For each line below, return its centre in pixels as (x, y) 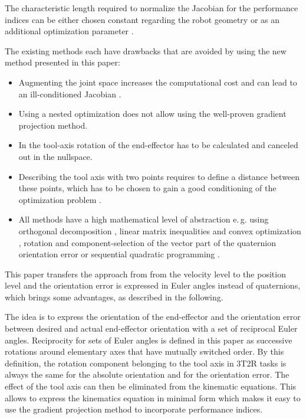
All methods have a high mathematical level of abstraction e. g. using (144, 219)
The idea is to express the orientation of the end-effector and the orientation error (153, 317)
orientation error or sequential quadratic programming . (119, 254)
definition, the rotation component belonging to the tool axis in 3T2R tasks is (146, 363)
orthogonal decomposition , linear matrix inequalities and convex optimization (160, 230)
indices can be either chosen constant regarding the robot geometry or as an (142, 19)
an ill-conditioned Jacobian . (70, 94)
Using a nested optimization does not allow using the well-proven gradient (152, 114)
